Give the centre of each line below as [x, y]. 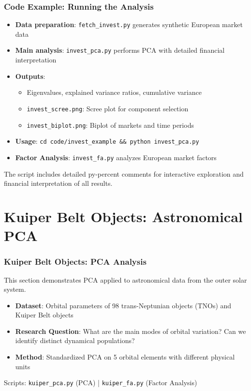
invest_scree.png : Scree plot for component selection [108, 108]
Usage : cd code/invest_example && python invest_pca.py [107, 141]
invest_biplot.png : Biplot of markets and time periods [110, 125]
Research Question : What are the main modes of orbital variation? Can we [131, 331]
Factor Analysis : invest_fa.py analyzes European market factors [116, 157]
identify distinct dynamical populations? [75, 340]
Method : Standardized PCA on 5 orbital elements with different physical [125, 357]
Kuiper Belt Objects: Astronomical [123, 216]
